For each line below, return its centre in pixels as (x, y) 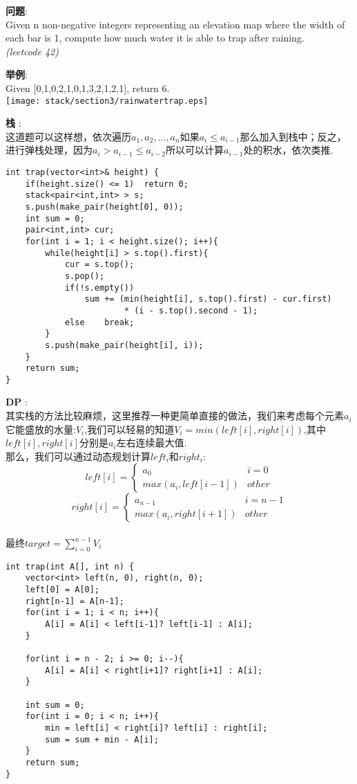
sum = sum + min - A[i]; (102, 739)
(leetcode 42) (32, 51)
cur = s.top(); (99, 265)
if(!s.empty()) (99, 288)
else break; (99, 322)
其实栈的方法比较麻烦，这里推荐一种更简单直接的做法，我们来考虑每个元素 (175, 416)
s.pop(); (85, 276)
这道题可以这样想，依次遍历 (68, 136)
